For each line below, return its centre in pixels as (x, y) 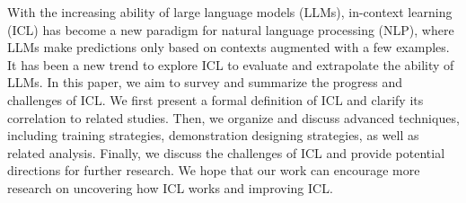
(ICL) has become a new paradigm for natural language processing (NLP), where (231, 29)
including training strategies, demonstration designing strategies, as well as (213, 135)
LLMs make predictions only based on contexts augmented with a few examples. (229, 47)
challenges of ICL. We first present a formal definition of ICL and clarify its (215, 99)
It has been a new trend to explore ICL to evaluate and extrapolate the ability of (231, 64)
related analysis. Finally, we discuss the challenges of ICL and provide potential (226, 152)
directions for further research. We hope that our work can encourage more (214, 170)
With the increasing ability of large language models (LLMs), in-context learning (230, 12)
